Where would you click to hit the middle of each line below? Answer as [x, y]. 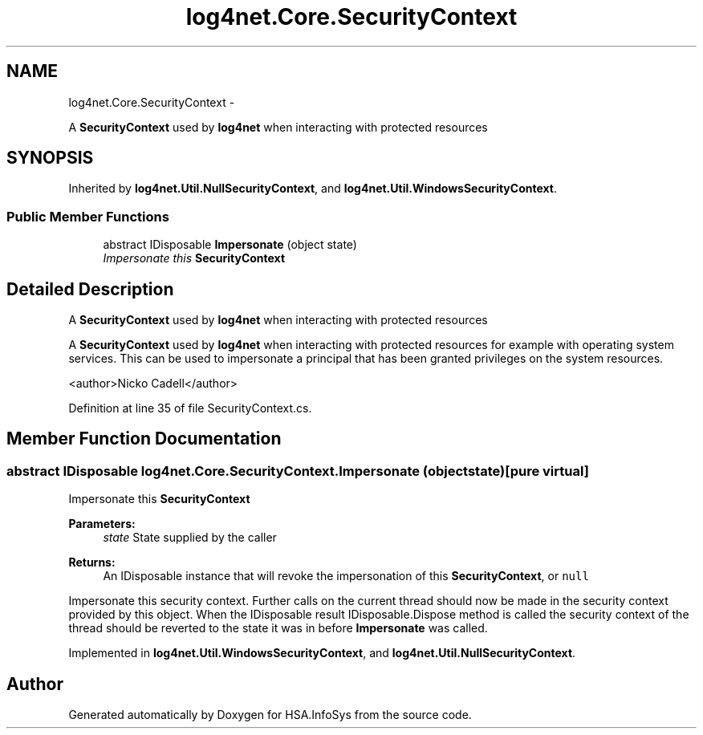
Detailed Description [90, 289]
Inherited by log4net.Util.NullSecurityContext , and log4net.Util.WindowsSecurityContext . [313, 189]
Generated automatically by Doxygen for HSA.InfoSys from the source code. [270, 715]
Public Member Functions [88, 216]
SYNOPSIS [50, 158]
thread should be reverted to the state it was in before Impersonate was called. [278, 628]
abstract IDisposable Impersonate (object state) [230, 245]
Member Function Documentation [144, 439]
